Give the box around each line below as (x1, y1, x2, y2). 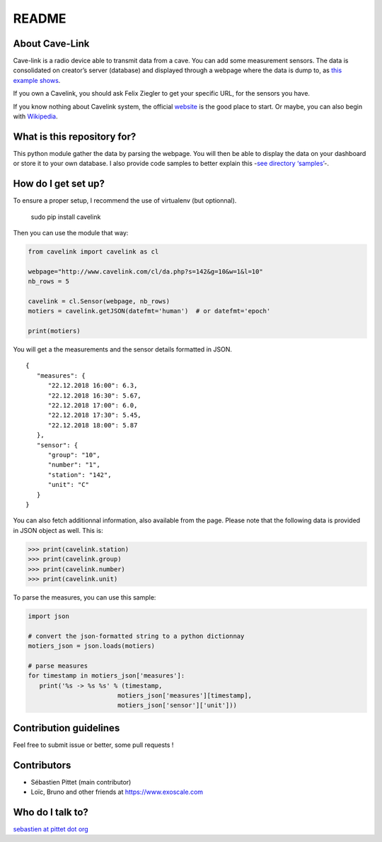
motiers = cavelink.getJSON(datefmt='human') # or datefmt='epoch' (28, 307, 271, 315)
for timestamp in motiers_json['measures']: (28, 672, 185, 680)
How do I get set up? (13, 178, 105, 190)
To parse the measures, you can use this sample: (13, 593, 156, 602)
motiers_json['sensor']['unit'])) (117, 702, 237, 709)
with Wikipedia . (13, 112, 58, 120)
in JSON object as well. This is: (13, 526, 103, 534)
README (13, 11, 66, 26)
